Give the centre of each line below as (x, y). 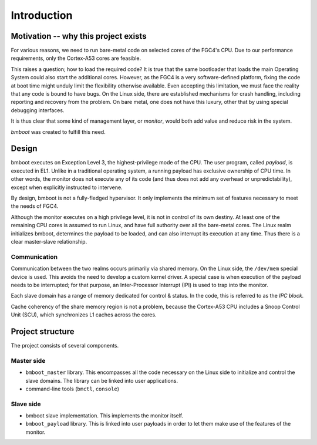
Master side (28, 360)
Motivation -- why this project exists (79, 36)
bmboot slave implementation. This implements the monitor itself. (104, 416)
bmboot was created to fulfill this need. (58, 132)
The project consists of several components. (65, 345)
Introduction (42, 15)
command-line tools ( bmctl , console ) (72, 389)
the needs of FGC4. (35, 206)
